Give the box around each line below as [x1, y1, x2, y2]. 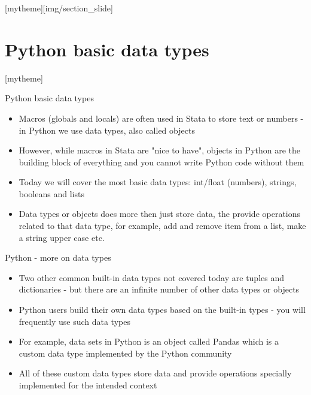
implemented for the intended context [19, 379, 157, 391]
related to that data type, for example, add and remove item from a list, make [19, 219, 306, 232]
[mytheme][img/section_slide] [5, 2, 113, 14]
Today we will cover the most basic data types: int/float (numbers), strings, [19, 176, 297, 188]
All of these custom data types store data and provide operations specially [19, 367, 292, 379]
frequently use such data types [19, 315, 130, 327]
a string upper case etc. [19, 231, 105, 243]
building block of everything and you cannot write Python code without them [19, 155, 304, 168]
